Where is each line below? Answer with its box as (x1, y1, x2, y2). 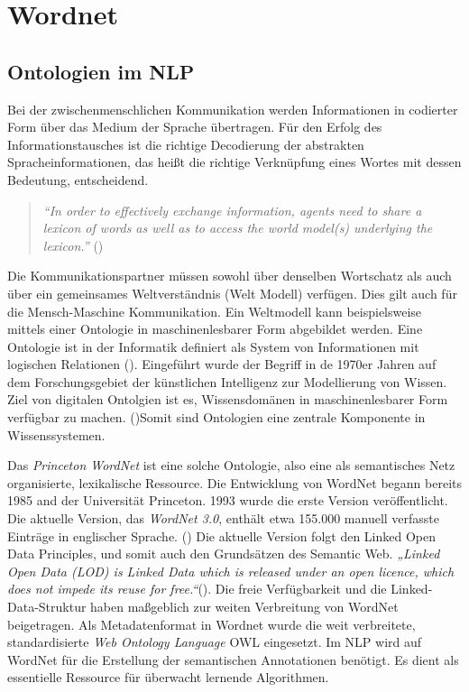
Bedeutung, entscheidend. (7, 170, 149, 189)
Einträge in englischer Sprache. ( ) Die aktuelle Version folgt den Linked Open (7, 526, 436, 545)
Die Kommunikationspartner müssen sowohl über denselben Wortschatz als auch (7, 266, 452, 285)
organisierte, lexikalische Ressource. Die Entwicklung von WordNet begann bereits (7, 473, 462, 492)
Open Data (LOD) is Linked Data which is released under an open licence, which (7, 561, 455, 580)
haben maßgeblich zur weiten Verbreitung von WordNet (90, 597, 399, 616)
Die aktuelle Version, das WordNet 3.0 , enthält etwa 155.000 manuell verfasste (7, 509, 440, 528)
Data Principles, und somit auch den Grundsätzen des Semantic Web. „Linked (7, 544, 440, 563)
